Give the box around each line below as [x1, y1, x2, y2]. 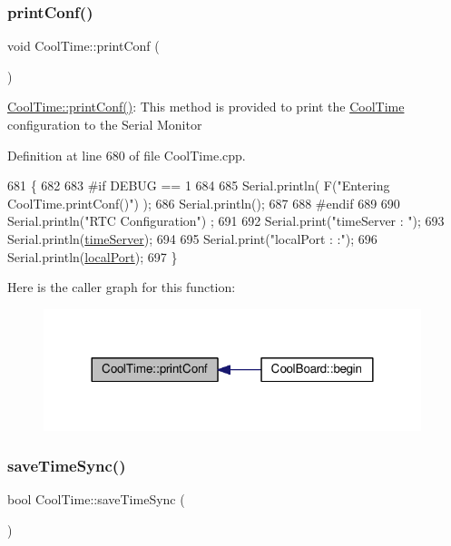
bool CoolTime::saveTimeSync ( [7, 490, 185, 509]
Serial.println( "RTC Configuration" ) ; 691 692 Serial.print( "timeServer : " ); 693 [7, 211, 445, 230]
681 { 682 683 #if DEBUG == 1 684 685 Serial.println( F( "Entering [7, 176, 390, 195]
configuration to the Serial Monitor [7, 115, 202, 133]
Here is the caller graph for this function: [7, 278, 236, 297]
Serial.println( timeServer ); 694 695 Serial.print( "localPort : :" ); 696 [7, 229, 377, 248]
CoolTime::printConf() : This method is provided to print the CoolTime [7, 97, 405, 116]
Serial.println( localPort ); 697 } [7, 247, 178, 266]
